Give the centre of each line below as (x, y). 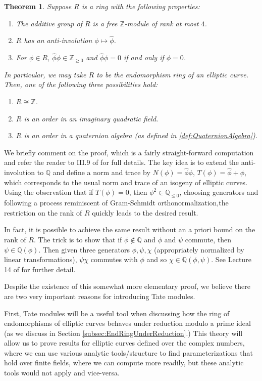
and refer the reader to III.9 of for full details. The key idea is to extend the (122, 162)
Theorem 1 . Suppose (38, 6)
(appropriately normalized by (199, 249)
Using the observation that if (49, 192)
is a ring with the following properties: (141, 6)
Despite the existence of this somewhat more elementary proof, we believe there (127, 286)
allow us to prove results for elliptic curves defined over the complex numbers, (124, 343)
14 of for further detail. (40, 269)
